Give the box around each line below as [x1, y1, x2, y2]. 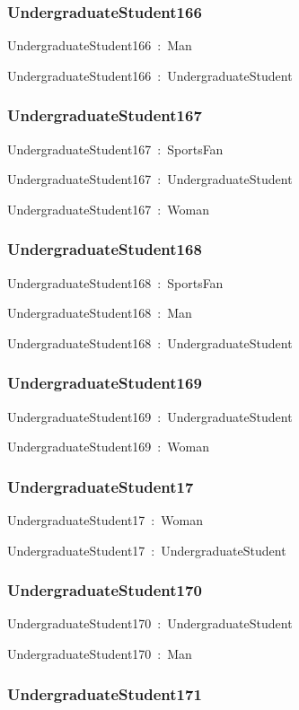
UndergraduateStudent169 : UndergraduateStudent [7, 407, 293, 425]
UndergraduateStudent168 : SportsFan [7, 273, 224, 292]
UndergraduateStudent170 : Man [7, 644, 192, 663]
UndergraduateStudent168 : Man [7, 303, 192, 322]
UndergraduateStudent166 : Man [7, 36, 192, 55]
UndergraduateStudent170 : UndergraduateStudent [7, 614, 293, 633]
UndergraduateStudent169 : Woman [7, 437, 209, 456]
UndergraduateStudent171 [7, 682, 202, 705]
